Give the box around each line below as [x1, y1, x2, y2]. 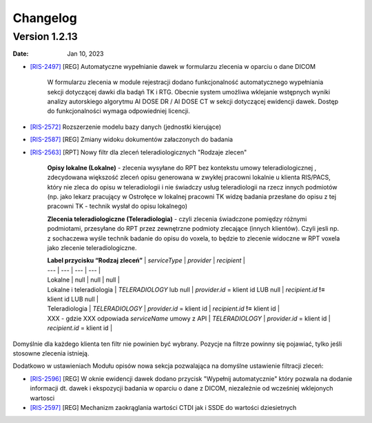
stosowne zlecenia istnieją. [12, 349, 90, 358]
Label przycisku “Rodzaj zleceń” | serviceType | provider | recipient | [47, 256, 246, 265]
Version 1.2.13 [12, 30, 79, 43]
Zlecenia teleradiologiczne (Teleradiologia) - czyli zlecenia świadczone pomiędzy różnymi [47, 214, 307, 223]
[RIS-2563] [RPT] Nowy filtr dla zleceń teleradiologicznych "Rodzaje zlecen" [30, 148, 247, 156]
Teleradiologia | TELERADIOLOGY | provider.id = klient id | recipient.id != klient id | [47, 305, 280, 313]
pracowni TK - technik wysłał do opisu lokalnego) [47, 202, 188, 210]
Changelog [12, 10, 77, 25]
